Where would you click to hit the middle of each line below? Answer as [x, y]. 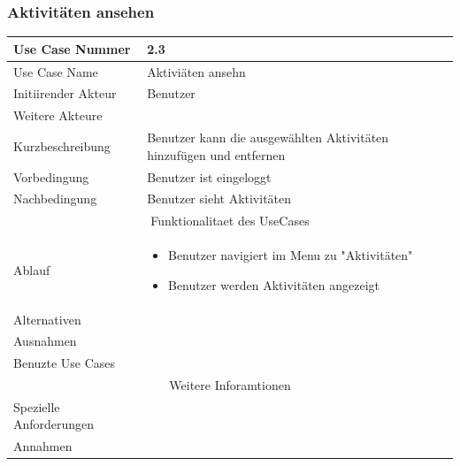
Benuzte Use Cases [65, 363]
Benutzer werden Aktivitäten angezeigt [274, 284]
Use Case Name [56, 71]
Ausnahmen [45, 341]
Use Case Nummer [72, 48]
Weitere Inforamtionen [230, 385]
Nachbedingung [55, 199]
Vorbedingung [51, 176]
